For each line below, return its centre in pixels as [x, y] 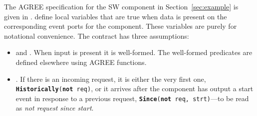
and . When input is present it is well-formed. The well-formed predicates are [134, 52]
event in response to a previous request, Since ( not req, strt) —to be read [132, 98]
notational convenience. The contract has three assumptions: [97, 35]
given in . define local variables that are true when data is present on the [116, 16]
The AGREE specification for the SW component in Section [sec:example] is [121, 6]
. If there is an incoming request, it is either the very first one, [111, 79]
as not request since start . [55, 108]
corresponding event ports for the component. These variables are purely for [121, 26]
